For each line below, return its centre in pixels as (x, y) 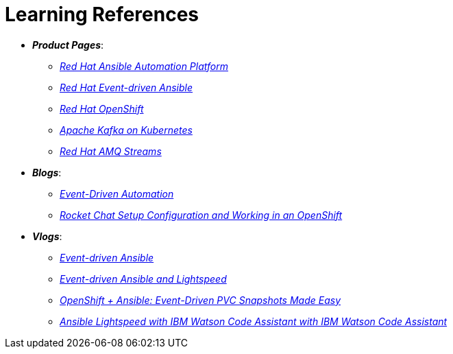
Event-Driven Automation (117, 193)
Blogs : (47, 172)
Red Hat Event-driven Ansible (126, 87)
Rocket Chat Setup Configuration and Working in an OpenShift (201, 215)
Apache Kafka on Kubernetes (126, 130)
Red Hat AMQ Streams (111, 151)
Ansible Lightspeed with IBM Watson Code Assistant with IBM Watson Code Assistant (254, 321)
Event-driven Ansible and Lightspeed (143, 279)
